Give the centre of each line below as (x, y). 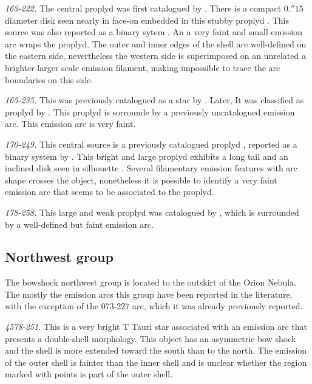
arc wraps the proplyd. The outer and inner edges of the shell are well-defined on (156, 43)
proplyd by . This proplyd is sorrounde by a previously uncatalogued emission (150, 111)
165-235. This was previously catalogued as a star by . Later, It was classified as (154, 100)
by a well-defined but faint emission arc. (79, 224)
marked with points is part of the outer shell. (89, 374)
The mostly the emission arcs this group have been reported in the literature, (149, 294)
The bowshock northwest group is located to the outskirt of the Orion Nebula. (151, 282)
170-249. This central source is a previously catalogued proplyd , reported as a (151, 144)
